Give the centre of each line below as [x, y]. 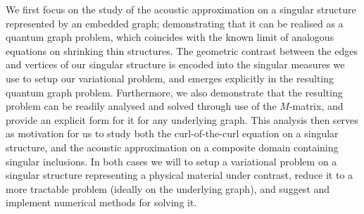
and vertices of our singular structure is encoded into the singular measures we [175, 64]
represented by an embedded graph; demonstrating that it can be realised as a [175, 23]
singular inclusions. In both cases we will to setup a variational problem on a [171, 161]
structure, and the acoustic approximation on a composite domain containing [172, 147]
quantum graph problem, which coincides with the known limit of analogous [170, 37]
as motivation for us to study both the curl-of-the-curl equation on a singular [172, 133]
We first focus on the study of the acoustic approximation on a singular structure [181, 9]
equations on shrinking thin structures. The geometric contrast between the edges [182, 50]
